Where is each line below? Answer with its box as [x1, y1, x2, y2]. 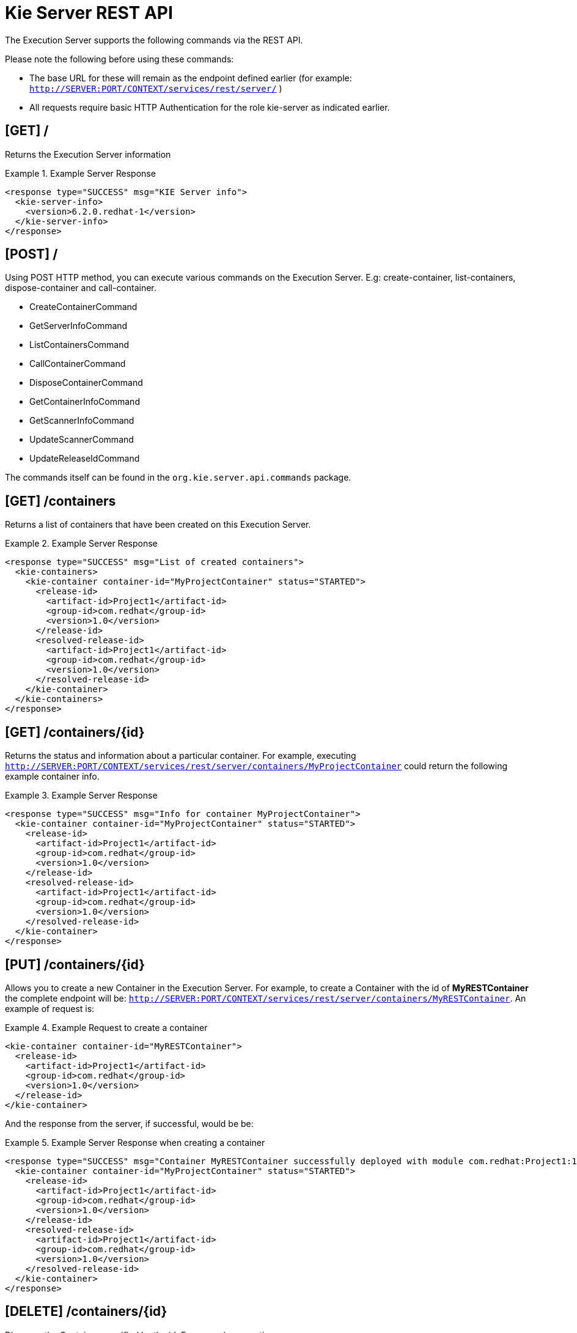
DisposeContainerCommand [29, 377, 143, 388]
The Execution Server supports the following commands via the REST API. [5, 34, 303, 45]
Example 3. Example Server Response [5, 790, 158, 801]
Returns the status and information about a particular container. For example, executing [5, 750, 356, 761]
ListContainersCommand [29, 339, 130, 350]
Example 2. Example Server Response [5, 538, 158, 549]
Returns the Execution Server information [5, 149, 171, 160]
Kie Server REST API [5, 2, 173, 23]
